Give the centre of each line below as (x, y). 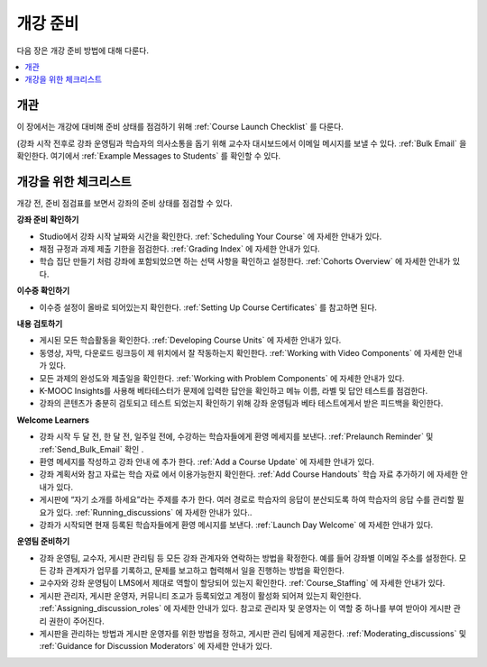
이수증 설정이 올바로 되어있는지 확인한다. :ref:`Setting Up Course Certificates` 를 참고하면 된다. (208, 307)
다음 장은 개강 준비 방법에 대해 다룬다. (83, 50)
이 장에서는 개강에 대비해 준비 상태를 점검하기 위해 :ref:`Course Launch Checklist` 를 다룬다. (180, 127)
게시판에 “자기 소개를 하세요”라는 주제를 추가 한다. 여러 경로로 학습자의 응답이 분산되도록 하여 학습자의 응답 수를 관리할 (247, 499)
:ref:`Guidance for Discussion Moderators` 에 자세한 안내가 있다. (156, 646)
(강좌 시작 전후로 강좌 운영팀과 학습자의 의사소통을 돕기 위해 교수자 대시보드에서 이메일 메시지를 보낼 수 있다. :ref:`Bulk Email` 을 (242, 143)
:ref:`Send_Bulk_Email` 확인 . (92, 449)
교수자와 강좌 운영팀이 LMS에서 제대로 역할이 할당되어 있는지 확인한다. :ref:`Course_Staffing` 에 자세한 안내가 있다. (242, 583)
